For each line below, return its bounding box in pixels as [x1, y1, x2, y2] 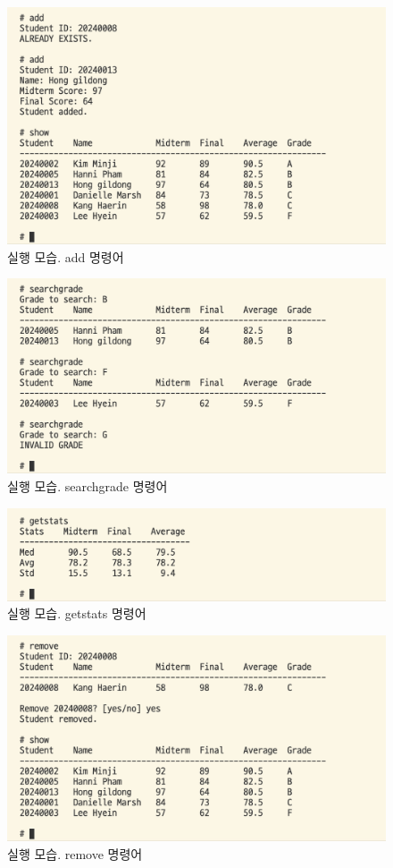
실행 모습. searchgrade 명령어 [7, 476, 168, 495]
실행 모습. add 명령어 [7, 247, 124, 266]
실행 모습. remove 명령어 [7, 844, 143, 863]
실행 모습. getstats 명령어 [7, 604, 146, 623]
